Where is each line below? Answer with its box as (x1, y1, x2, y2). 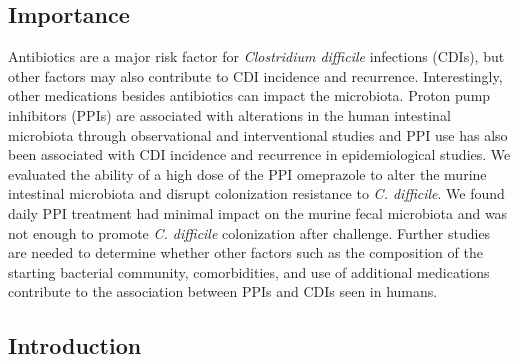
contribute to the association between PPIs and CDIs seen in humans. (8, 281, 438, 302)
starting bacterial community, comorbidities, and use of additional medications (8, 261, 490, 282)
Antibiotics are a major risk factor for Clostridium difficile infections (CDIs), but (8, 46, 505, 67)
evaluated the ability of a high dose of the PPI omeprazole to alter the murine (8, 163, 487, 184)
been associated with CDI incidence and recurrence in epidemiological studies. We (8, 144, 511, 165)
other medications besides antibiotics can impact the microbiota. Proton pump (8, 85, 491, 106)
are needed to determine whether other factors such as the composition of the (8, 242, 483, 263)
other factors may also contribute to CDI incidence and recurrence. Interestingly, (8, 65, 503, 86)
